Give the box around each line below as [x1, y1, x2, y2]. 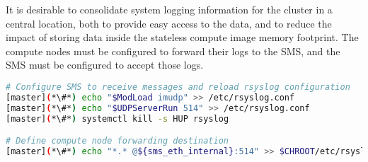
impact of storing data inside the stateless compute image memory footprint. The [6, 30, 359, 45]
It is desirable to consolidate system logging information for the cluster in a [6, 2, 333, 16]
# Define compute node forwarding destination [6, 136, 229, 146]
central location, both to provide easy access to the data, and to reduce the [6, 16, 332, 30]
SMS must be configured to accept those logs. [6, 57, 204, 72]
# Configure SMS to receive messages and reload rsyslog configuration [6, 81, 350, 92]
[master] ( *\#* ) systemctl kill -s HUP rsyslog [6, 113, 229, 124]
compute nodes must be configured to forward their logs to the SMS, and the [6, 43, 340, 58]
